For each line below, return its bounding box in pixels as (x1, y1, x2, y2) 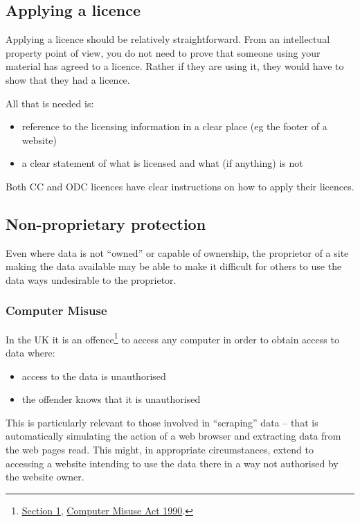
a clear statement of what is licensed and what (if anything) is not (21, 156, 303, 170)
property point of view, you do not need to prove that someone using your (6, 45, 321, 60)
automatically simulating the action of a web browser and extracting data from (6, 429, 341, 443)
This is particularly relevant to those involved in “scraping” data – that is (6, 415, 318, 429)
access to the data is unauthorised (21, 368, 166, 383)
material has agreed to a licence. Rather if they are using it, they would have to (6, 59, 344, 73)
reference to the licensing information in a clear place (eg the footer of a (21, 119, 327, 134)
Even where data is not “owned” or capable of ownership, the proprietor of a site (6, 245, 349, 260)
